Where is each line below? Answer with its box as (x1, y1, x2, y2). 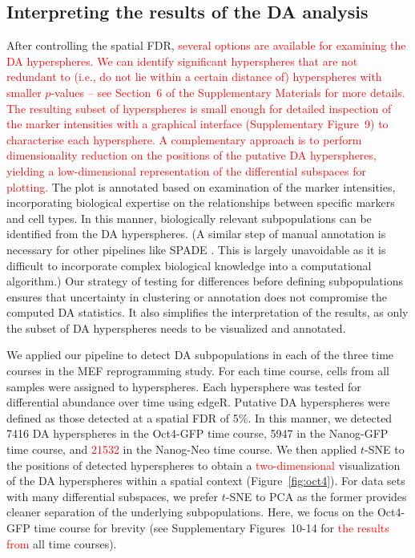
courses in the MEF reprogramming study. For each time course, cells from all (6, 362, 390, 379)
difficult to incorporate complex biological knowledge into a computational (6, 257, 372, 273)
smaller (6, 83, 42, 100)
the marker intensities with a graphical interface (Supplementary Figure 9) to (6, 115, 389, 132)
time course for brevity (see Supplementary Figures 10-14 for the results (34, 520, 389, 536)
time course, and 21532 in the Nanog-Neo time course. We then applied (6, 441, 357, 458)
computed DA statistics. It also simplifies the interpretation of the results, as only (6, 304, 409, 321)
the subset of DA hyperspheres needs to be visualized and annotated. (6, 319, 346, 336)
